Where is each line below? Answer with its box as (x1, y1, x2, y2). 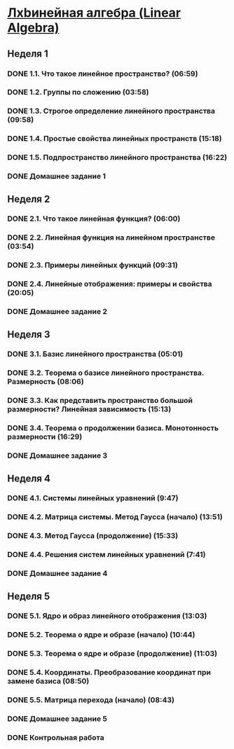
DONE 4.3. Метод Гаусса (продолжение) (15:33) (7, 531, 179, 541)
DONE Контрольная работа (7, 732, 104, 742)
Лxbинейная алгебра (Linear (7, 5, 181, 21)
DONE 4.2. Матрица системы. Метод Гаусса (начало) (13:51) (7, 512, 223, 522)
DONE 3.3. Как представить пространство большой (7, 396, 193, 406)
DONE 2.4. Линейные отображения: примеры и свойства (7, 279, 212, 289)
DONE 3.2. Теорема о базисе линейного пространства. (7, 368, 205, 378)
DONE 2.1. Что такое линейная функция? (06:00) (7, 214, 181, 224)
